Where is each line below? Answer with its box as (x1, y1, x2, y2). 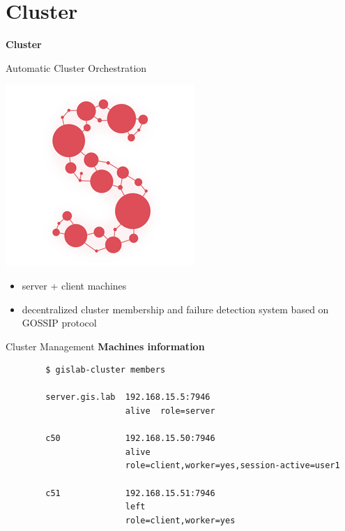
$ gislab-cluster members (45, 365, 166, 375)
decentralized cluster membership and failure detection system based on (22, 301, 329, 316)
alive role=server (125, 406, 215, 417)
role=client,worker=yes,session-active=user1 (125, 461, 340, 471)
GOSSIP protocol (22, 315, 97, 330)
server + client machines (22, 278, 127, 292)
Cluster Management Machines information (6, 338, 205, 353)
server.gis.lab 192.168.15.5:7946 (45, 392, 210, 403)
